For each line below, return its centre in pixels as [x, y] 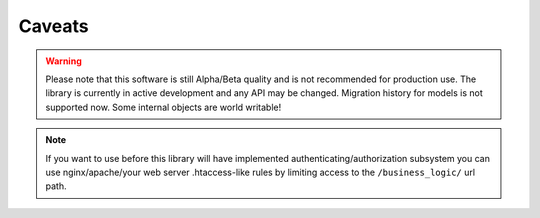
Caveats [53, 26]
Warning [63, 61]
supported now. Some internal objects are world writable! [163, 107]
